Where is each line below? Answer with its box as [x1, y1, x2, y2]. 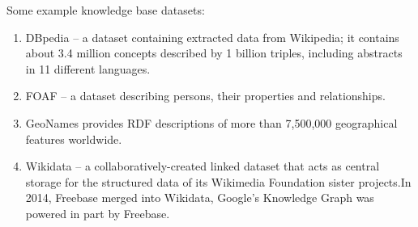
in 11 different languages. [25, 60, 151, 77]
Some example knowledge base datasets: [6, 2, 205, 18]
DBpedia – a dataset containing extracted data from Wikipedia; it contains [25, 28, 399, 45]
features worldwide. [25, 130, 122, 147]
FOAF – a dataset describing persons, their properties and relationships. [25, 87, 386, 104]
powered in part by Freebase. [25, 204, 170, 221]
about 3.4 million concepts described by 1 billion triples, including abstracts [25, 44, 403, 61]
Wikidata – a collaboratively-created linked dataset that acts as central [25, 158, 380, 174]
